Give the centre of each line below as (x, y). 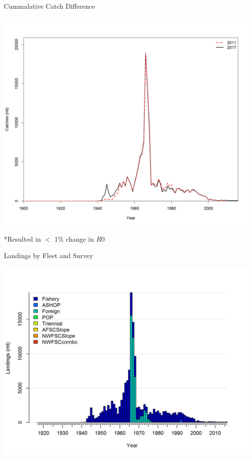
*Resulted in (23, 239)
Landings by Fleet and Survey (49, 255)
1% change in (74, 239)
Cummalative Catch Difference (50, 6)
